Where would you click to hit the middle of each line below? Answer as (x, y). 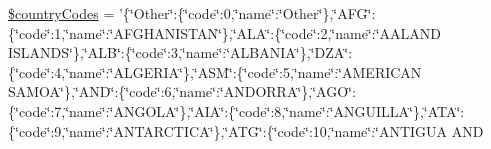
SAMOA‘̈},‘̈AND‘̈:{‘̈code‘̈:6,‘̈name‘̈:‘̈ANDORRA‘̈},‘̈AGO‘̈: (182, 91)
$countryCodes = (61, 13)
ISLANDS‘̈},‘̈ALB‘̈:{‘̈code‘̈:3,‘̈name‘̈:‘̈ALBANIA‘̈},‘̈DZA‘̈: (180, 52)
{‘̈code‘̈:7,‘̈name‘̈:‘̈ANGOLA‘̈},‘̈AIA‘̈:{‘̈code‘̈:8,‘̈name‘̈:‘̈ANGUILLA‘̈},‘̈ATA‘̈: (236, 110)
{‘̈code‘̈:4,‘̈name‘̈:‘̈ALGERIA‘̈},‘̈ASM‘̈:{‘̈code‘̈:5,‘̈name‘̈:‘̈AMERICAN (215, 71)
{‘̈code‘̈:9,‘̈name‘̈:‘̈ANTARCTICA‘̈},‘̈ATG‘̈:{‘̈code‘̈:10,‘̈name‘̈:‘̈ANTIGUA (228, 130)
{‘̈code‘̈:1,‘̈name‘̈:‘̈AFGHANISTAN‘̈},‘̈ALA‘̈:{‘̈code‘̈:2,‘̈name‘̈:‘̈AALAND (224, 32)
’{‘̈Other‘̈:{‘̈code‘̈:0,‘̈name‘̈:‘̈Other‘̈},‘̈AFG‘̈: (247, 13)
